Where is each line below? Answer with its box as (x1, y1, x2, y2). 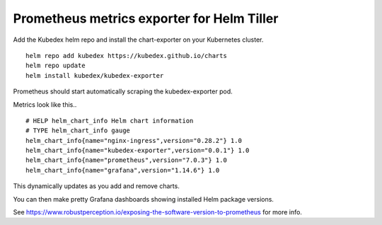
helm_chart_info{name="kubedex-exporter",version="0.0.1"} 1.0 (25, 146, 250, 155)
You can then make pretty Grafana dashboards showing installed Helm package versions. (13, 195, 274, 203)
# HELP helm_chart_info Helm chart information (25, 117, 194, 125)
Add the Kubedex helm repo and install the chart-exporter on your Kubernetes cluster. (13, 35, 264, 44)
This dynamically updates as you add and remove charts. (13, 182, 180, 190)
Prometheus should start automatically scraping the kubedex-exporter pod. (13, 87, 233, 96)
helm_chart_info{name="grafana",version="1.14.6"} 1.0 (25, 166, 220, 174)
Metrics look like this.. (13, 100, 77, 109)
